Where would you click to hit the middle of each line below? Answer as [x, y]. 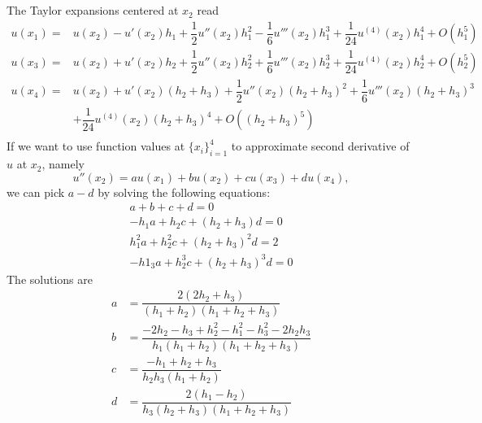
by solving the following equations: [184, 192]
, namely [63, 164]
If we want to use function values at [96, 146]
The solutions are [50, 279]
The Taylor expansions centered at [93, 10]
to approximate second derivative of [320, 146]
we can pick [36, 192]
